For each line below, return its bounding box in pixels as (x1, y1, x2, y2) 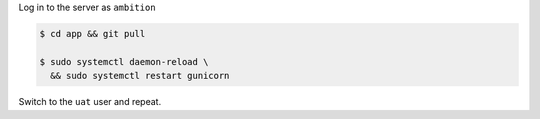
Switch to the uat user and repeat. (18, 96, 162, 108)
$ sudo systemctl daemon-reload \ (39, 56, 209, 67)
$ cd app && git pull (39, 28, 146, 39)
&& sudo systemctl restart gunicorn (50, 70, 230, 82)
